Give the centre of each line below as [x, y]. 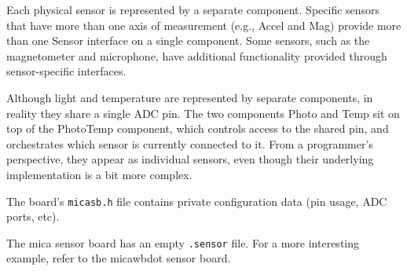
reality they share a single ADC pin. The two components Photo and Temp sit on [203, 113]
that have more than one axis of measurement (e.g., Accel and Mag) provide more [204, 25]
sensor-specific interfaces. [66, 71]
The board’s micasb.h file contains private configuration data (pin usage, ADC [197, 201]
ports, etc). [33, 216]
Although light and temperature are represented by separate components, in [190, 97]
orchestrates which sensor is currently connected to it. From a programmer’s [190, 143]
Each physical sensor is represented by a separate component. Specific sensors [193, 9]
